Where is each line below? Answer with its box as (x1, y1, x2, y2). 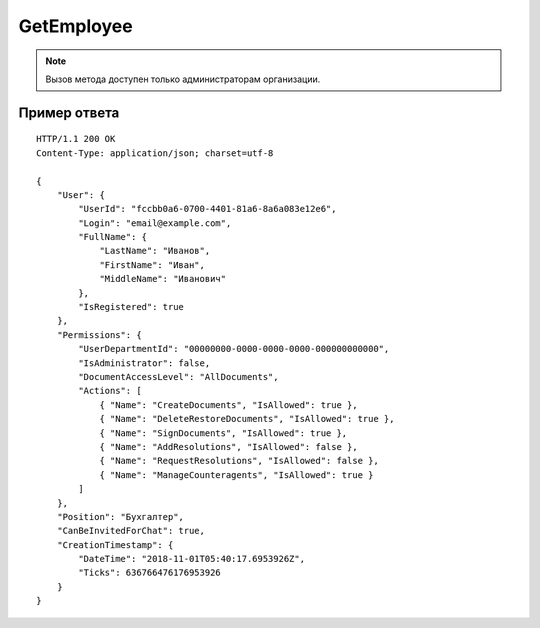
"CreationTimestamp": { (56, 539, 174, 550)
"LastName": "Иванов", (99, 245, 211, 257)
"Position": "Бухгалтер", (56, 511, 185, 522)
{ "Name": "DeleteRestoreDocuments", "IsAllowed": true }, (99, 413, 395, 425)
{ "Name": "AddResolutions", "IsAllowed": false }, (99, 441, 359, 452)
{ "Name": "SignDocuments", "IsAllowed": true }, (99, 427, 348, 439)
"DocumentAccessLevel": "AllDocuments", (78, 371, 279, 382)
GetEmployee (18, 15, 134, 37)
